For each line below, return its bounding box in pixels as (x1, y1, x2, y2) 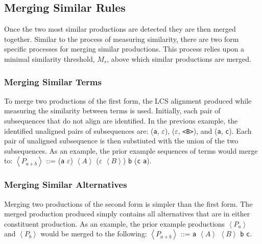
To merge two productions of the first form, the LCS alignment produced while (4, 95, 252, 106)
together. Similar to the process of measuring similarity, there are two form (4, 33, 239, 44)
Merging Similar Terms (4, 75, 102, 88)
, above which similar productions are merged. (107, 53, 251, 64)
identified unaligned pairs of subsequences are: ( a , (4, 125, 159, 136)
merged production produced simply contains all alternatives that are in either (4, 208, 250, 219)
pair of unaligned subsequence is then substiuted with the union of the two (4, 135, 239, 146)
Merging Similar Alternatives (4, 178, 127, 191)
